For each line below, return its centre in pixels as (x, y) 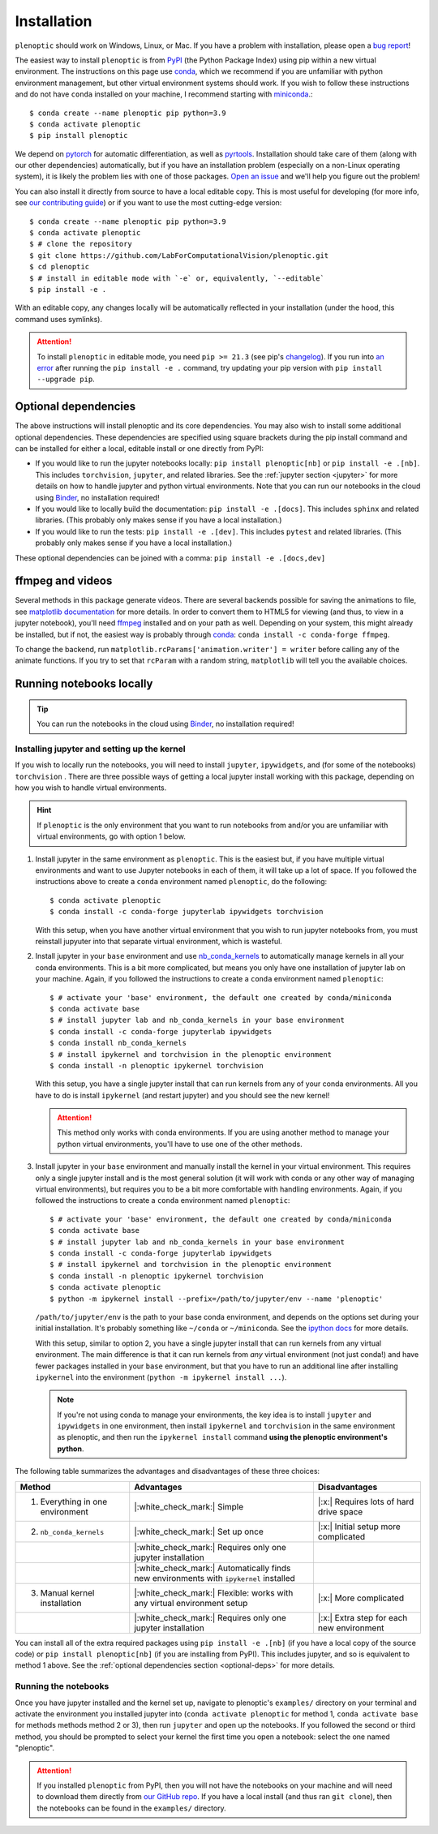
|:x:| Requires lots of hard (366, 1501)
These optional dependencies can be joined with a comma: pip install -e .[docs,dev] (170, 558)
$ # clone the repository (81, 244)
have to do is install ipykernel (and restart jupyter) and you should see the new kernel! (182, 1095)
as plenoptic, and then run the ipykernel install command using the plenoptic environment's (223, 1437)
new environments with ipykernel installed (215, 1578)
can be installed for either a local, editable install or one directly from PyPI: (139, 449)
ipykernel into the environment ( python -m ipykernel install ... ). (161, 1377)
